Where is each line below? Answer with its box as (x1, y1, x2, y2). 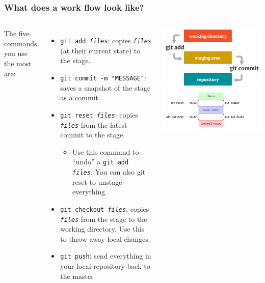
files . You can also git (72, 166, 146, 177)
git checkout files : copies (60, 203, 149, 214)
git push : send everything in (60, 250, 151, 261)
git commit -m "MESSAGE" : (60, 72, 146, 83)
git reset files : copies (60, 109, 138, 120)
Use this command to (72, 146, 139, 157)
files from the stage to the (60, 213, 147, 224)
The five (4, 28, 30, 39)
